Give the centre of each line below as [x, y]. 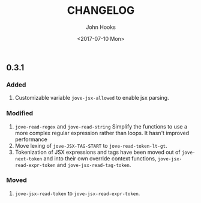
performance [31, 139]
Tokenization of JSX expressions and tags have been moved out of [97, 152]
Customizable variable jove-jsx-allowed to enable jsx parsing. [92, 98]
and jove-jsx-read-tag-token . [94, 165]
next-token [28, 159]
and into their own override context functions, [100, 158]
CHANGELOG [101, 11]
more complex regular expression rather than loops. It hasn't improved [102, 133]
